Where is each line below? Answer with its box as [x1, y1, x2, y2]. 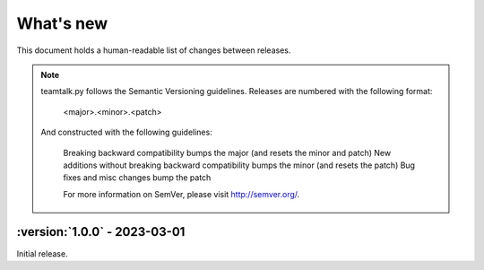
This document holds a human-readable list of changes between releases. [16, 45, 291, 56]
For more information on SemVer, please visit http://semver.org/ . [63, 188, 300, 199]
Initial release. [16, 248, 68, 259]
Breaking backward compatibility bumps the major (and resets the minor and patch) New [63, 147, 392, 158]
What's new [16, 13, 108, 33]
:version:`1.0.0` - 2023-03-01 [16, 224, 186, 240]
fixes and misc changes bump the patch [63, 172, 212, 183]
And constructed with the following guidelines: [40, 126, 212, 138]
